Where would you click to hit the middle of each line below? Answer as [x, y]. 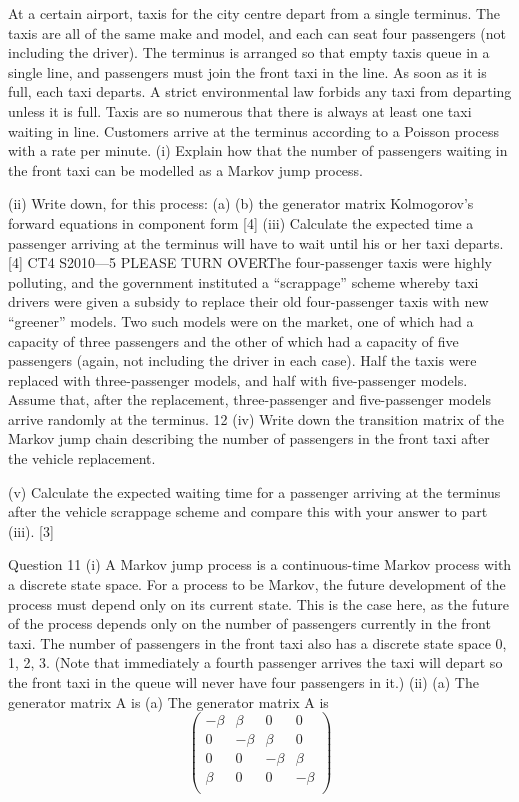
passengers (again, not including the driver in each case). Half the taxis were [242, 360]
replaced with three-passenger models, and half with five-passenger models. [238, 379]
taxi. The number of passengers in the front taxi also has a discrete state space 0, [257, 642]
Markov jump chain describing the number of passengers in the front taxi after [249, 438]
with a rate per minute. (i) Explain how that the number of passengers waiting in [258, 150]
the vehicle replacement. [82, 458]
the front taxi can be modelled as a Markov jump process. [186, 169]
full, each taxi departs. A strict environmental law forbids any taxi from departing [260, 91]
